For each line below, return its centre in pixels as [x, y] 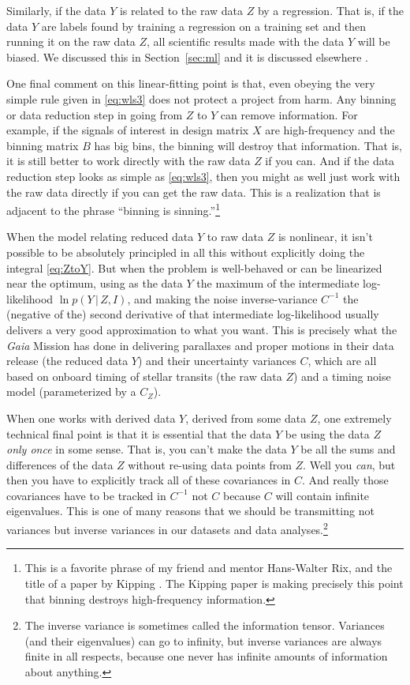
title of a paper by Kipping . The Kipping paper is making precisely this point [214, 583]
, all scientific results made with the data [246, 41]
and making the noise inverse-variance [225, 298]
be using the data [327, 433]
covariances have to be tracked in [86, 495]
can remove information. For [289, 114]
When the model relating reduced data [100, 237]
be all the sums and [348, 449]
